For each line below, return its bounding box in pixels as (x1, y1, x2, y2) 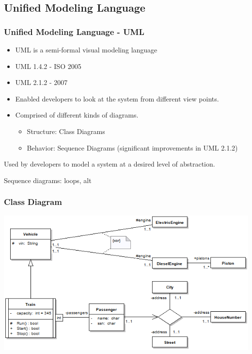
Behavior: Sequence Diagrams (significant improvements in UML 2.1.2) (27, 142, 238, 152)
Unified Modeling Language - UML (4, 25, 144, 37)
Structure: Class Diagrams (27, 126, 105, 136)
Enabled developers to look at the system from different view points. (15, 93, 219, 103)
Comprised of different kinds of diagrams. (15, 110, 139, 120)
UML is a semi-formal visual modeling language (15, 45, 157, 54)
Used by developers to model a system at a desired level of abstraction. (4, 159, 215, 169)
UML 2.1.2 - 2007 (15, 77, 68, 87)
